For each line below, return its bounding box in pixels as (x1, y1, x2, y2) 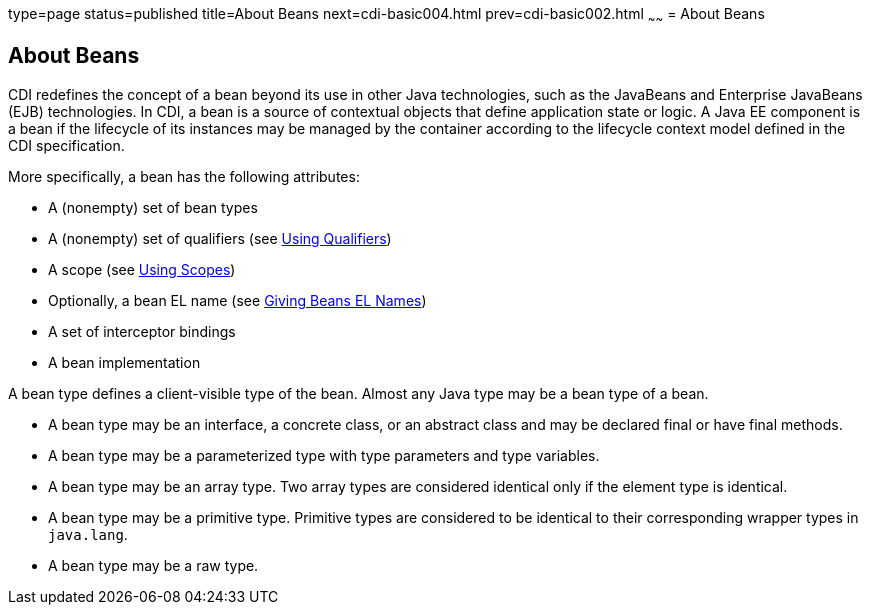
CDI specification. (8, 136, 125, 154)
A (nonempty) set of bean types (48, 198, 258, 216)
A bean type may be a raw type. (48, 556, 259, 574)
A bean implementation (48, 353, 201, 371)
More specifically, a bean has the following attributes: (8, 167, 360, 185)
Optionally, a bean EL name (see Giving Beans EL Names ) (48, 291, 427, 309)
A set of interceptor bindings (48, 322, 236, 340)
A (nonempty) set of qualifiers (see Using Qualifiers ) (48, 229, 392, 247)
